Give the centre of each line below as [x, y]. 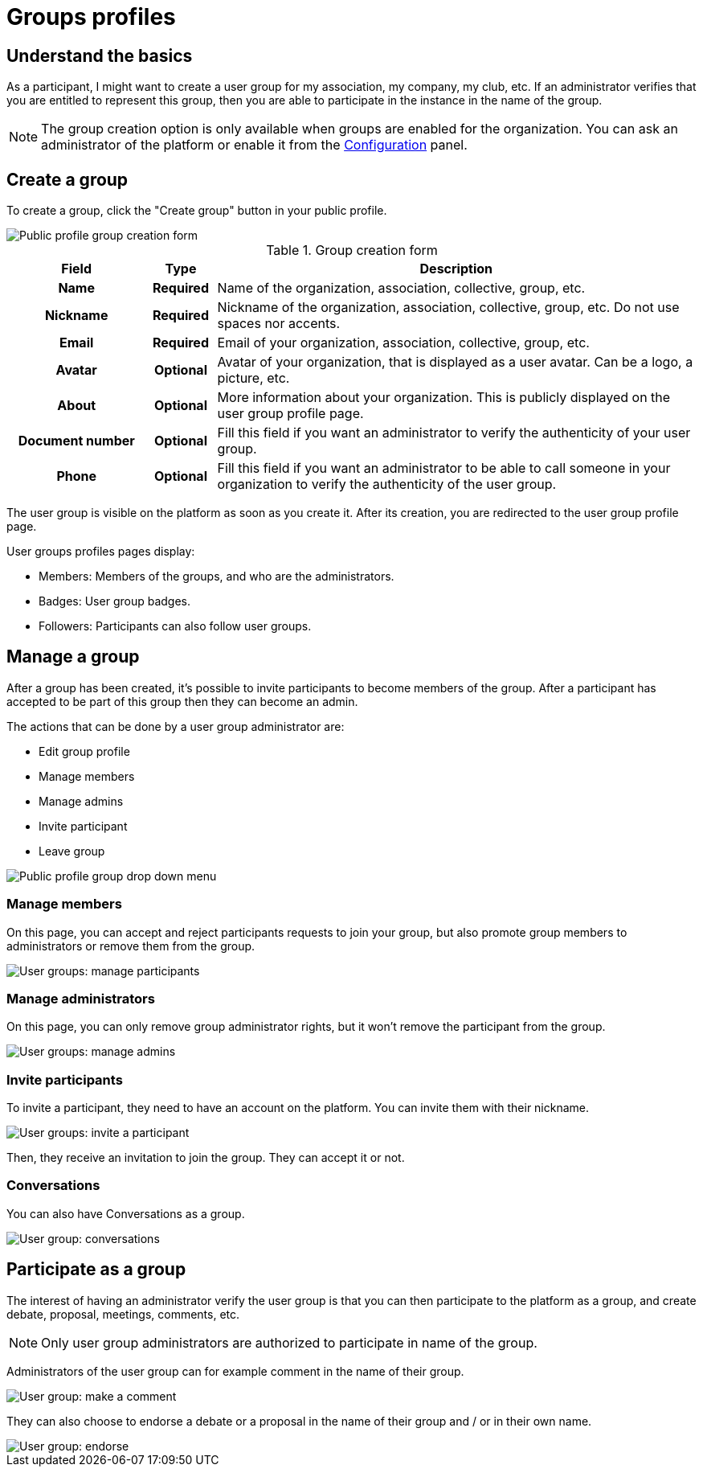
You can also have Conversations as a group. [126, 1213]
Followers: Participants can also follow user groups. [175, 626]
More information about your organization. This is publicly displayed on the [444, 398]
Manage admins [81, 801]
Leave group [72, 851]
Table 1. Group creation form [352, 250]
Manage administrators [81, 998]
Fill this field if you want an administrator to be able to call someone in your [444, 468]
